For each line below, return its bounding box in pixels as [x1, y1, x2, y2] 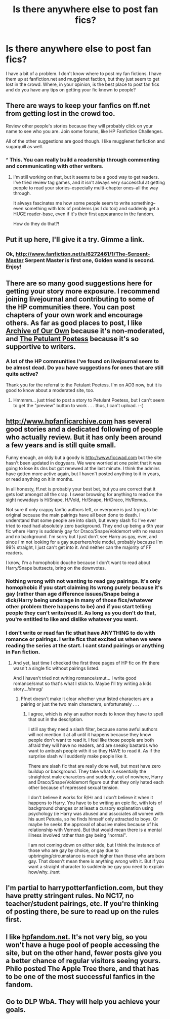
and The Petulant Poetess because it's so [6, 334, 139, 343]
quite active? [6, 370, 38, 377]
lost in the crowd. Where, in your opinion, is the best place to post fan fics [6, 81, 160, 87]
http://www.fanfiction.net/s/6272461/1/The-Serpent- [15, 250, 151, 257]
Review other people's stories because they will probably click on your [6, 123, 153, 129]
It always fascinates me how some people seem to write [13, 200, 131, 206]
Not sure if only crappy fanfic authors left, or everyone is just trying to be [6, 506, 158, 512]
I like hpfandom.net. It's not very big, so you [6, 933, 147, 941]
